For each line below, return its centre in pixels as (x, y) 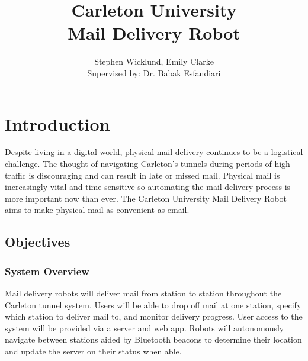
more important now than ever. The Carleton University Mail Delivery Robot (146, 198)
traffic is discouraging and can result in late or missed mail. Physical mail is (142, 175)
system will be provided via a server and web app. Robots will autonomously (145, 328)
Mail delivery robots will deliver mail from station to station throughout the (143, 293)
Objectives (38, 242)
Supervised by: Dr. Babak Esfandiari (154, 72)
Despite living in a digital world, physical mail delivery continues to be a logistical (154, 152)
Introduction (57, 123)
